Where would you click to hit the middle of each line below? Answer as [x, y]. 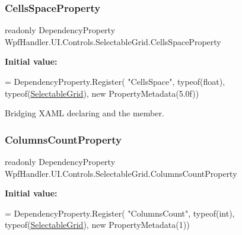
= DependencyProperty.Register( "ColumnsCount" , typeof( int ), [120, 213]
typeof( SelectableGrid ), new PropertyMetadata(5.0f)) [102, 93]
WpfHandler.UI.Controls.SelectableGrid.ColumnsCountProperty [121, 173]
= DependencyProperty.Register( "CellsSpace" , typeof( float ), [115, 81]
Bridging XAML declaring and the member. [85, 113]
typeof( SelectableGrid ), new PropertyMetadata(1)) [97, 225]
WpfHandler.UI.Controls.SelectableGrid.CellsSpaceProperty [113, 41]
